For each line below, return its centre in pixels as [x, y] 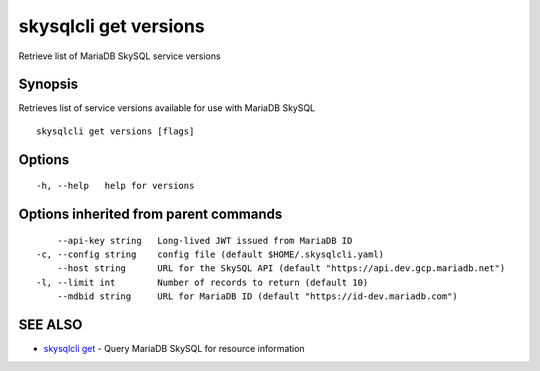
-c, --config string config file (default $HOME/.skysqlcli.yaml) [210, 254]
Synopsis [48, 84]
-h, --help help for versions [115, 186]
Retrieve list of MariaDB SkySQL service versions [119, 56]
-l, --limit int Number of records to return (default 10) [202, 282]
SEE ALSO [50, 325]
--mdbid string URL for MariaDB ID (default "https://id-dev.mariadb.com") [257, 296]
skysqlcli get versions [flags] [115, 131]
